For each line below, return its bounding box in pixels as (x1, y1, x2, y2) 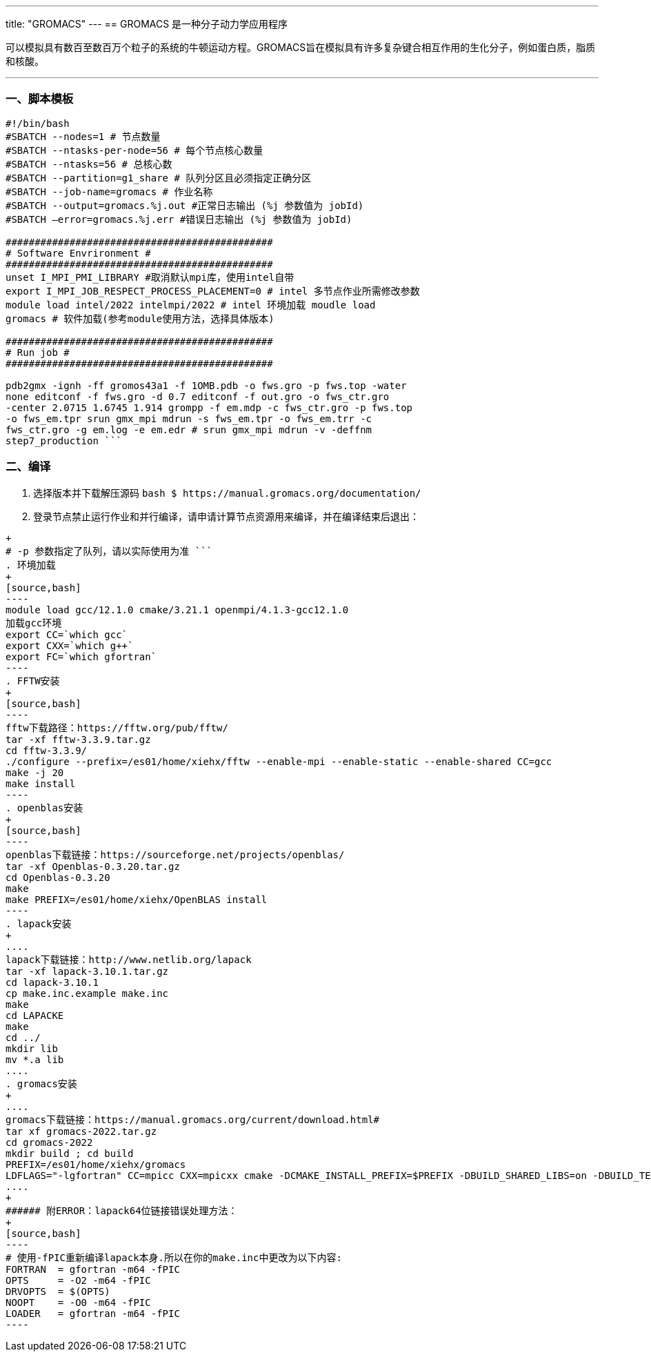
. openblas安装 (6, 802, 83, 813)
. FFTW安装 (6, 675, 60, 686)
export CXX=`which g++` (6, 640, 134, 651)
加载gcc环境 (6, 617, 62, 628)
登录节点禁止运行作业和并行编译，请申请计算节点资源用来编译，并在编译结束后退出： (33, 510, 419, 522)
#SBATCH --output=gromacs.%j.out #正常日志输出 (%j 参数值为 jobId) (6, 199, 364, 211)
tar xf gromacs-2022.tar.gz (6, 1125, 157, 1137)
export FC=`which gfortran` (6, 651, 157, 662)
